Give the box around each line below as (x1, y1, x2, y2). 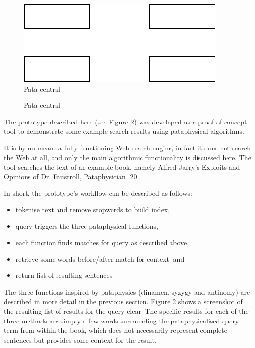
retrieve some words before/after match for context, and (15, 253, 185, 264)
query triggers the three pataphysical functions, (15, 221, 158, 231)
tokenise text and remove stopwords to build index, (15, 204, 170, 214)
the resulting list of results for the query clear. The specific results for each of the (4, 306, 249, 316)
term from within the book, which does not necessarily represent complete (4, 325, 227, 335)
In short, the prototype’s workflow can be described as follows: (4, 188, 192, 198)
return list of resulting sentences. (15, 270, 114, 280)
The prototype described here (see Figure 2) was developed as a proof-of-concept (4, 116, 247, 126)
